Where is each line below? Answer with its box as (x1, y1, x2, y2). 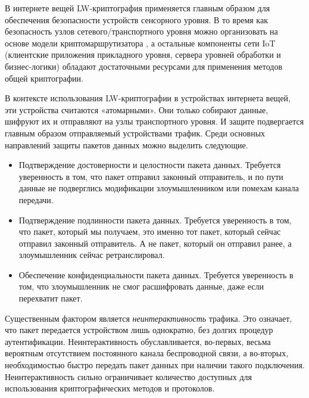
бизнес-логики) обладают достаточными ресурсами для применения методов (5, 60, 283, 72)
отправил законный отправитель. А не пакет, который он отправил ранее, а (18, 237, 292, 249)
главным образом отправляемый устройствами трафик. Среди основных (5, 126, 266, 139)
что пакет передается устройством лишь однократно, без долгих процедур (5, 324, 273, 336)
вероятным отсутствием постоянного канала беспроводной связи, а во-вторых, (5, 347, 289, 359)
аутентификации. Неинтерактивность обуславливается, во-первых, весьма (5, 335, 271, 347)
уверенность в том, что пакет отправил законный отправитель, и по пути (18, 170, 283, 182)
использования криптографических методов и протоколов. (5, 382, 215, 394)
